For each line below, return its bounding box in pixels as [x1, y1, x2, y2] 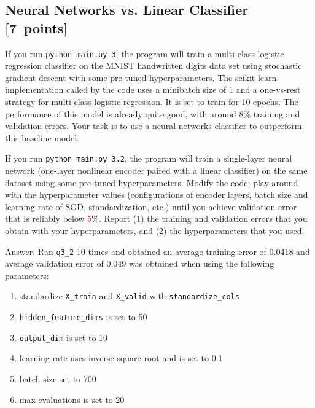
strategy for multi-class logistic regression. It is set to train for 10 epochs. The [5, 95, 298, 108]
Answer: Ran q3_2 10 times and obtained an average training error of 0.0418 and [5, 245, 310, 257]
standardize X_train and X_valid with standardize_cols [19, 289, 239, 302]
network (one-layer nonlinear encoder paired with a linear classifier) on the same [5, 164, 308, 177]
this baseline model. [5, 131, 80, 144]
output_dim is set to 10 [19, 331, 108, 343]
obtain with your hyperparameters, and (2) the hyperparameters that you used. [5, 224, 305, 237]
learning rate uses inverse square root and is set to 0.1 [19, 351, 223, 364]
